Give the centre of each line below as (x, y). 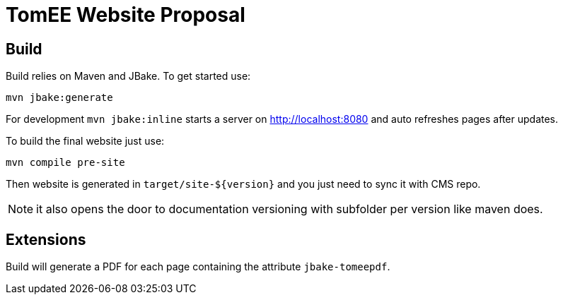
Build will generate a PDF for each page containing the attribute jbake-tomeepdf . (198, 267)
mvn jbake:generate (59, 98)
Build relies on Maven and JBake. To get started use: (128, 76)
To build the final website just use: (85, 141)
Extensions (46, 239)
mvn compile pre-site (65, 163)
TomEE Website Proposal (126, 15)
